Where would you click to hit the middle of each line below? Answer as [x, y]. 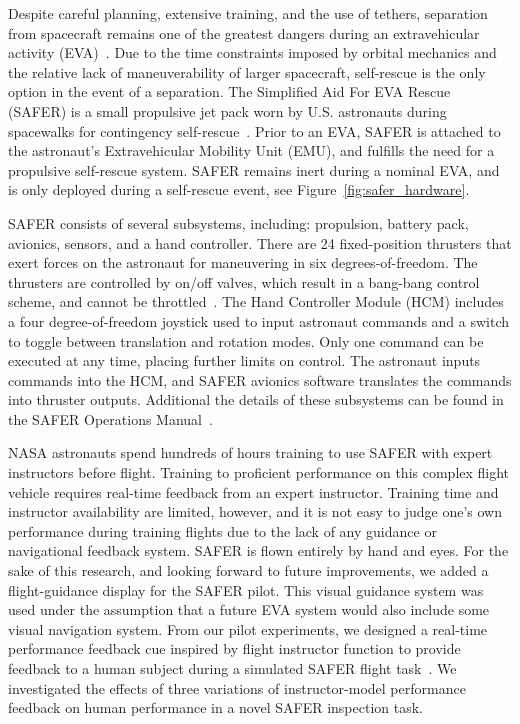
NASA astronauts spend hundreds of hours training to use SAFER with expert [250, 452]
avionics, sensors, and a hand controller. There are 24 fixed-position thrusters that [260, 242]
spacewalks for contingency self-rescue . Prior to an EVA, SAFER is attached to [254, 130]
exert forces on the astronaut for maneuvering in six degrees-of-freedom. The [243, 262]
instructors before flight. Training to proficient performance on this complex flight [259, 472]
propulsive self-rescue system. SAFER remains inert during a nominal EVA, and [254, 169]
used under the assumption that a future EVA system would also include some [249, 609]
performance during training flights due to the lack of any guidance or [222, 530]
